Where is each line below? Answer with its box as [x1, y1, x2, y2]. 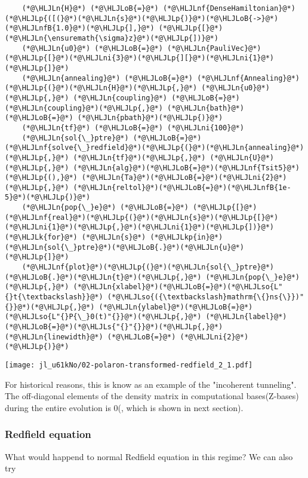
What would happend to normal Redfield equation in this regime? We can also [5, 450, 293, 462]
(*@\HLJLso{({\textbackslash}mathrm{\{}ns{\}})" [107, 293, 304, 302]
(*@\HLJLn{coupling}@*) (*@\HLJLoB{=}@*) [73, 93, 240, 102]
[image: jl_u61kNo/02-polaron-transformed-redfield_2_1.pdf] [5, 360, 253, 369]
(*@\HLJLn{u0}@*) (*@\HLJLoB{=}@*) [21, 44, 163, 53]
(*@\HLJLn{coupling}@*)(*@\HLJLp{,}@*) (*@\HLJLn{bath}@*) [5, 103, 244, 112]
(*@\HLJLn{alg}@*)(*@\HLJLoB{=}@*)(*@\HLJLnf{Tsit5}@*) [73, 163, 300, 172]
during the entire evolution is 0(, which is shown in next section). [5, 401, 244, 413]
